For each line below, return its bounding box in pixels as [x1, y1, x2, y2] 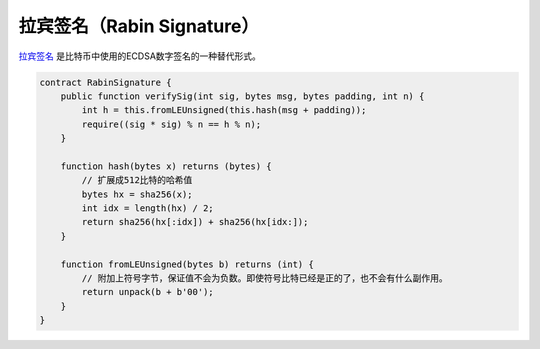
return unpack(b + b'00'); [81, 286, 214, 298]
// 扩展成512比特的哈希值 [81, 175, 193, 186]
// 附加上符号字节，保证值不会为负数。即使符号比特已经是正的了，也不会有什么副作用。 [81, 273, 449, 284]
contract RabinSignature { [39, 76, 172, 88]
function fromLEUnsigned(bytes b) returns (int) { [60, 258, 314, 270]
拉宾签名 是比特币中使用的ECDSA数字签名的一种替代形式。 [18, 50, 262, 62]
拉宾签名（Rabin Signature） [18, 15, 260, 37]
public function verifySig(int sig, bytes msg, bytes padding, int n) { [60, 90, 425, 102]
